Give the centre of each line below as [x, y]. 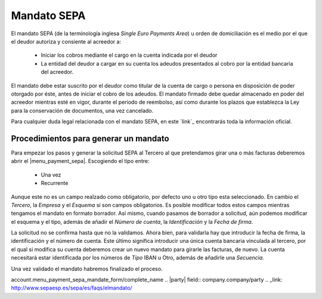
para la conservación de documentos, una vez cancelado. [82, 110]
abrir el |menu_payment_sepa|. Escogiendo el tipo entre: [80, 161]
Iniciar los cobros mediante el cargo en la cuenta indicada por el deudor [129, 55]
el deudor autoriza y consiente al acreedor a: [66, 41]
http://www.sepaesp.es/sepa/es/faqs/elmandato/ [72, 288]
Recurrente [55, 183]
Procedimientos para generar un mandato [90, 138]
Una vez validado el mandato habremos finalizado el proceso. [87, 269]
